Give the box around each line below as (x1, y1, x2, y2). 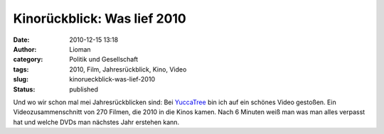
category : (13, 55, 43, 64)
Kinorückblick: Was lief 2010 (13, 11, 186, 26)
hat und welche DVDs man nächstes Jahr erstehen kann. (13, 118, 180, 126)
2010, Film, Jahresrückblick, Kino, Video (69, 65, 187, 74)
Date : (13, 35, 30, 44)
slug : (13, 75, 28, 84)
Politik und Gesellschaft (69, 55, 139, 64)
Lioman (69, 45, 92, 53)
